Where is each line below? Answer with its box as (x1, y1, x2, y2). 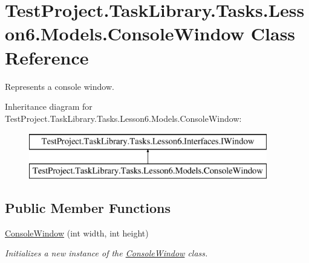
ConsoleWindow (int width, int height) (5, 226, 149, 239)
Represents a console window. (5, 80, 114, 92)
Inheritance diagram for (5, 100, 93, 113)
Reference (5, 45, 89, 69)
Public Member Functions (5, 198, 171, 217)
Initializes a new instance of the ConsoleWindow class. (5, 247, 208, 259)
